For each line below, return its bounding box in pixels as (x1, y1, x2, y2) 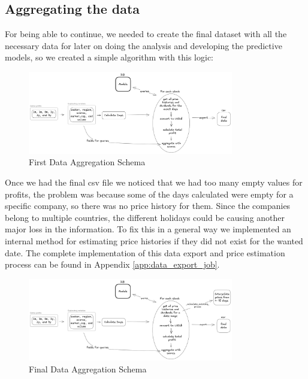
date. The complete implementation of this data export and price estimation (5, 246, 285, 259)
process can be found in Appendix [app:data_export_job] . (5, 258, 220, 271)
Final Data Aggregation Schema (29, 362, 147, 375)
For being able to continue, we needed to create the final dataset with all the (5, 28, 287, 40)
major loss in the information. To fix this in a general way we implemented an (5, 223, 291, 235)
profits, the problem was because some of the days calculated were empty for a (5, 187, 294, 200)
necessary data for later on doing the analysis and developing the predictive (5, 39, 282, 51)
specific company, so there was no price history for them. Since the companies (5, 199, 291, 212)
